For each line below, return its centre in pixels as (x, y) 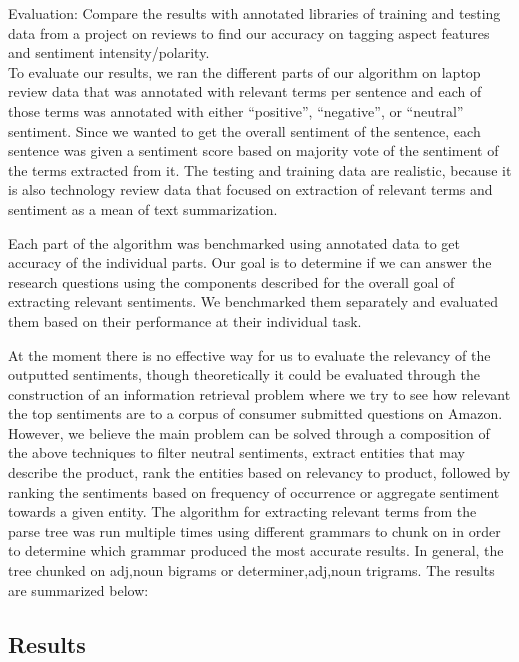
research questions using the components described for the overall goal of (231, 281)
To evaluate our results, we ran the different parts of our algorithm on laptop (244, 71)
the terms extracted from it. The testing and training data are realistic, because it (260, 169)
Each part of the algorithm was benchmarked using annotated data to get (234, 242)
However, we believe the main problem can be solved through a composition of (249, 432)
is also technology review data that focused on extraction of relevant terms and (250, 189)
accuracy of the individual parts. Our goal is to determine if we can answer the (250, 262)
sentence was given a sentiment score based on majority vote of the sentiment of (253, 150)
